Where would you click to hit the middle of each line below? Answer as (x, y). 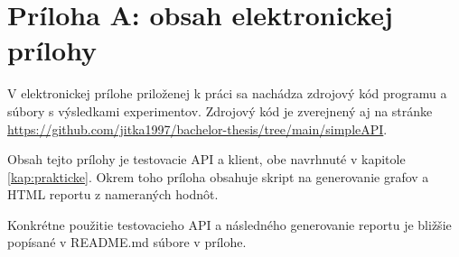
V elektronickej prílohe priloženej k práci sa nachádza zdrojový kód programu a (227, 93)
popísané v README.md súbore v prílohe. (127, 242)
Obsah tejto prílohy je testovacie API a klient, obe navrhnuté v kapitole (206, 159)
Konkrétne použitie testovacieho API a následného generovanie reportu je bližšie (229, 224)
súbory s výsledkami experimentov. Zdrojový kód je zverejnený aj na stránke (220, 110)
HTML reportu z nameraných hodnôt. (113, 194)
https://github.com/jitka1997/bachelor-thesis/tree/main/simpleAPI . (197, 128)
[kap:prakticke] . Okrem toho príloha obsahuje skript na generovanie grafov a (218, 176)
